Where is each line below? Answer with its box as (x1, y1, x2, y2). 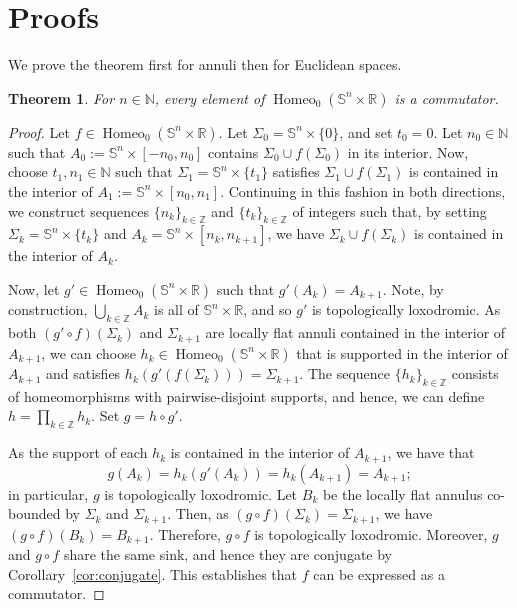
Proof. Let (8, 121, 70, 142)
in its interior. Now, (347, 141, 469, 162)
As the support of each (8, 442, 148, 463)
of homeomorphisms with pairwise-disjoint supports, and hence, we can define (8, 385, 485, 406)
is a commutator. (394, 87, 499, 108)
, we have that (387, 442, 475, 463)
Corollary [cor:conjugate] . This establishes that (8, 563, 298, 584)
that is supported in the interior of (296, 342, 508, 363)
